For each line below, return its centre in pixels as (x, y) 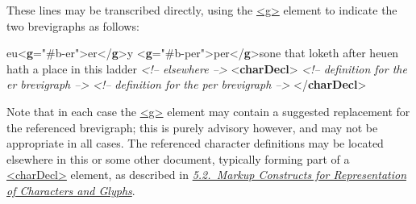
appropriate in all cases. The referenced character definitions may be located (195, 143)
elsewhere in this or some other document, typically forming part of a (178, 158)
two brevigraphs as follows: (73, 25)
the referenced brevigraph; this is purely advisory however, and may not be (192, 127)
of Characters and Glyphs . (71, 190)
